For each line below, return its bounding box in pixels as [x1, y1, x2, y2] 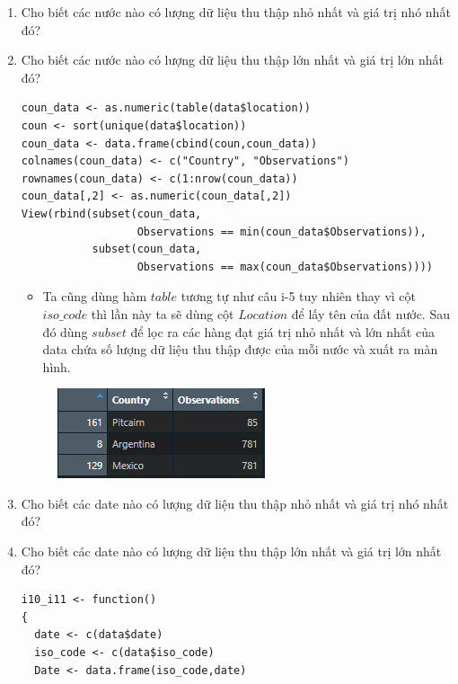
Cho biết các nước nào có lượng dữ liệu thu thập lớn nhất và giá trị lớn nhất [21, 50, 445, 69]
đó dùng [42, 322, 88, 341]
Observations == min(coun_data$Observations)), [137, 225, 427, 238]
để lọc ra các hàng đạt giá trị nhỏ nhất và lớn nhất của [130, 322, 435, 341]
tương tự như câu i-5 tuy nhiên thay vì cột [181, 287, 417, 306]
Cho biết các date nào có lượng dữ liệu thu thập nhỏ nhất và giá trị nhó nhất [21, 493, 449, 512]
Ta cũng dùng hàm [42, 287, 147, 306]
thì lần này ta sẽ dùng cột [91, 304, 234, 323]
